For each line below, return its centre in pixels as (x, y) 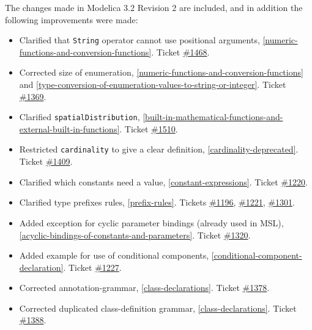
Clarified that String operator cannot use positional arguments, (139, 40)
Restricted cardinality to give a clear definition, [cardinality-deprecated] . (159, 149)
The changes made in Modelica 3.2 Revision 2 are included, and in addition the (154, 7)
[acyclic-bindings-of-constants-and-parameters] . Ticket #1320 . (135, 235)
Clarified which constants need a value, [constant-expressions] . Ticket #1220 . (163, 181)
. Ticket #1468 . (180, 52)
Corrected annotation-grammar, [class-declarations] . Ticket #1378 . (144, 288)
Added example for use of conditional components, (114, 255)
